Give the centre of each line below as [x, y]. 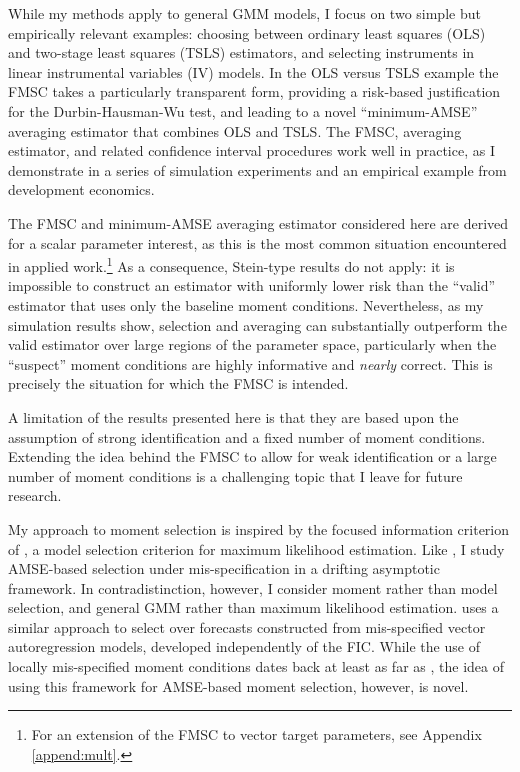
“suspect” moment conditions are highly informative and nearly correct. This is [250, 363]
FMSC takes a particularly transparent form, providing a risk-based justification [254, 91]
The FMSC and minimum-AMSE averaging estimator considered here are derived [258, 222]
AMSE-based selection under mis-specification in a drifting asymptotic [224, 568]
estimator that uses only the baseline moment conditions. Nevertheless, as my [246, 304]
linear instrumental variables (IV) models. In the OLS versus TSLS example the [253, 71]
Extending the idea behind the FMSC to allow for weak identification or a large [252, 456]
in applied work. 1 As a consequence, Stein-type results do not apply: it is [231, 264]
